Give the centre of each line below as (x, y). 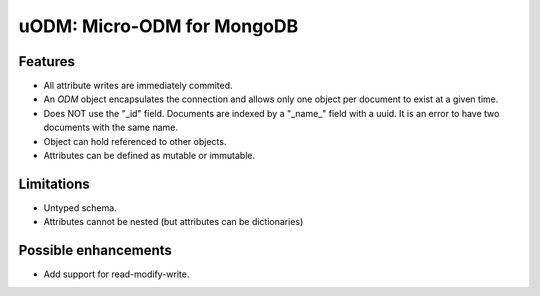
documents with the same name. (111, 127)
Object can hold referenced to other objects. (135, 141)
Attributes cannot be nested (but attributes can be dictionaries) (173, 222)
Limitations (54, 183)
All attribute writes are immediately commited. (138, 86)
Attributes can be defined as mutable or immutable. (149, 156)
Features (46, 61)
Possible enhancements (95, 250)
